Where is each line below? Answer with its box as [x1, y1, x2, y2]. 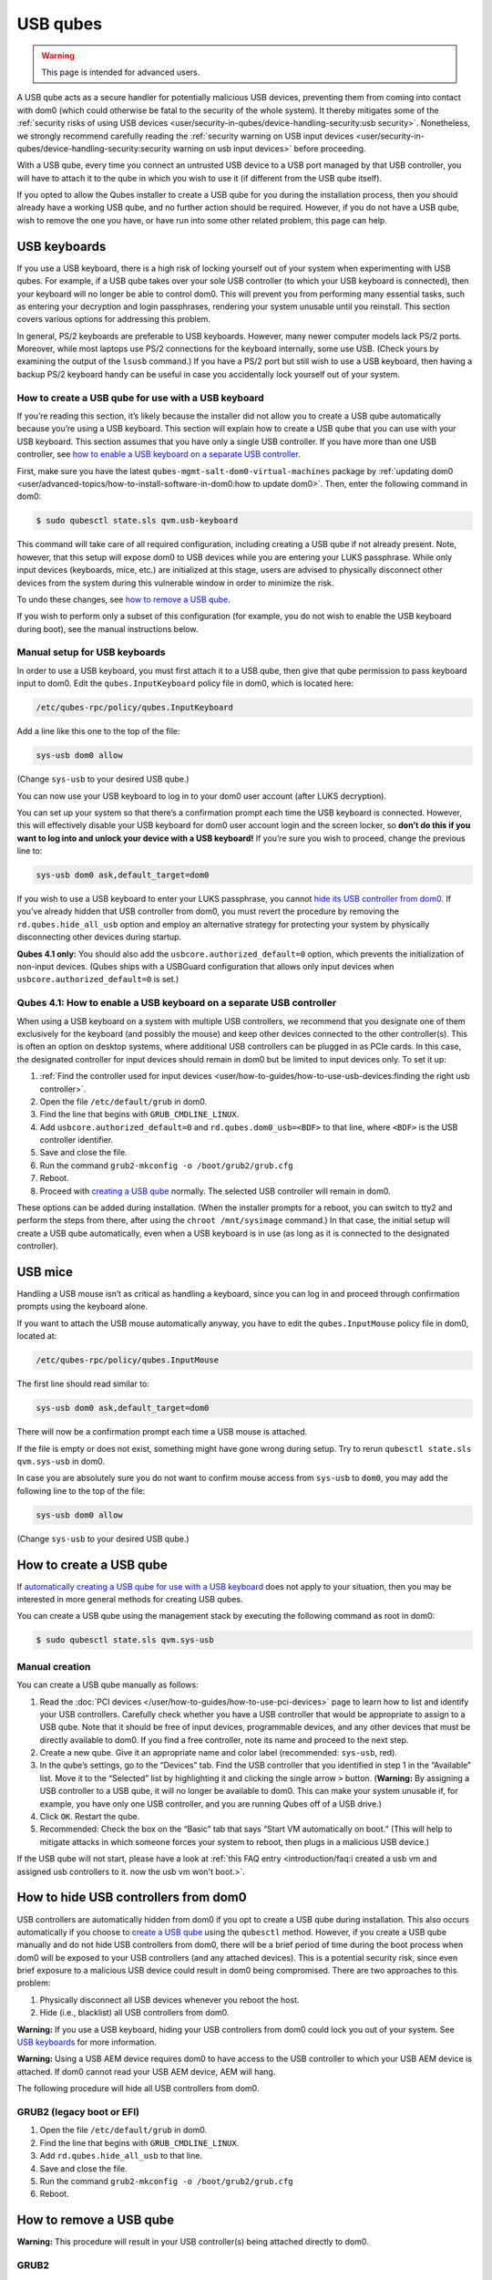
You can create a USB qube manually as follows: [16, 1679, 200, 1691]
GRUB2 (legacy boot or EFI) [16, 2105, 140, 2118]
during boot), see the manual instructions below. [16, 623, 199, 634]
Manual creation [16, 1660, 91, 1673]
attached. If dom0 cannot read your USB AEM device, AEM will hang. [16, 2066, 276, 2077]
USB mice [16, 1264, 73, 1280]
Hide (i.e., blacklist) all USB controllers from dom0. [39, 2007, 230, 2018]
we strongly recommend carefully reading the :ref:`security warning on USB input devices [16, 130, 354, 141]
